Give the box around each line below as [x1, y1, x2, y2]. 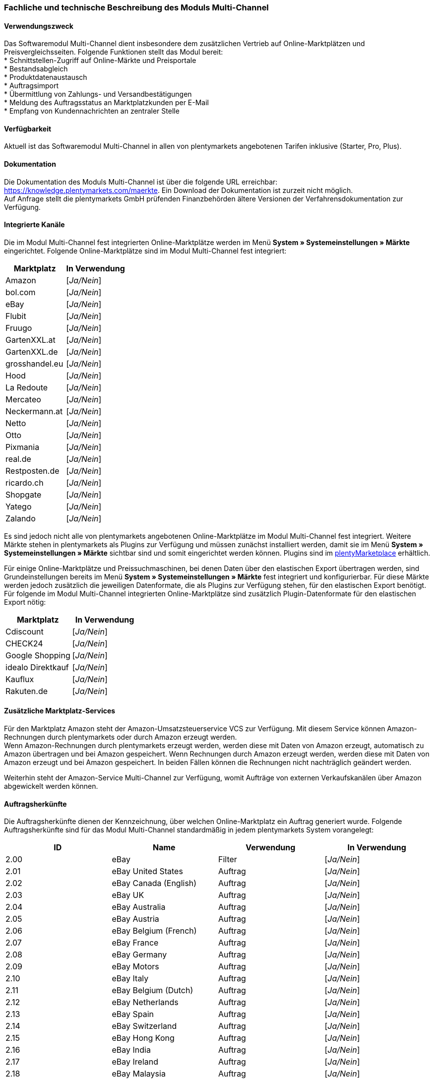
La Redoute [5, 382, 48, 392]
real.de [5, 453, 31, 464]
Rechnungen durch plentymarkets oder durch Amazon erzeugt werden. [4, 733, 237, 742]
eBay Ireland [112, 1057, 159, 1067]
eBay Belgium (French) [112, 926, 197, 936]
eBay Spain [112, 1009, 154, 1019]
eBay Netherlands [112, 997, 179, 1008]
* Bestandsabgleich [4, 64, 68, 73]
